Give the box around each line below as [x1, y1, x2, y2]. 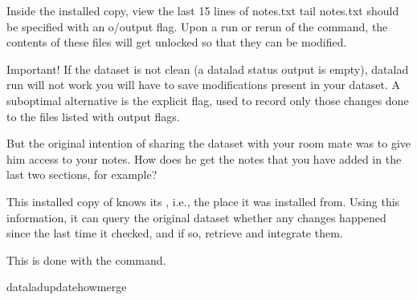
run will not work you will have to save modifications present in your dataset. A [6, 76, 401, 93]
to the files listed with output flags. [6, 107, 180, 124]
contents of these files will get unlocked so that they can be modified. [6, 34, 347, 51]
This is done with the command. [6, 251, 166, 268]
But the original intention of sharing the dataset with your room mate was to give [6, 135, 411, 152]
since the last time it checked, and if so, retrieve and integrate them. [6, 225, 343, 241]
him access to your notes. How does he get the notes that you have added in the [6, 150, 402, 167]
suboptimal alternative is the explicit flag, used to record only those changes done [6, 91, 409, 108]
